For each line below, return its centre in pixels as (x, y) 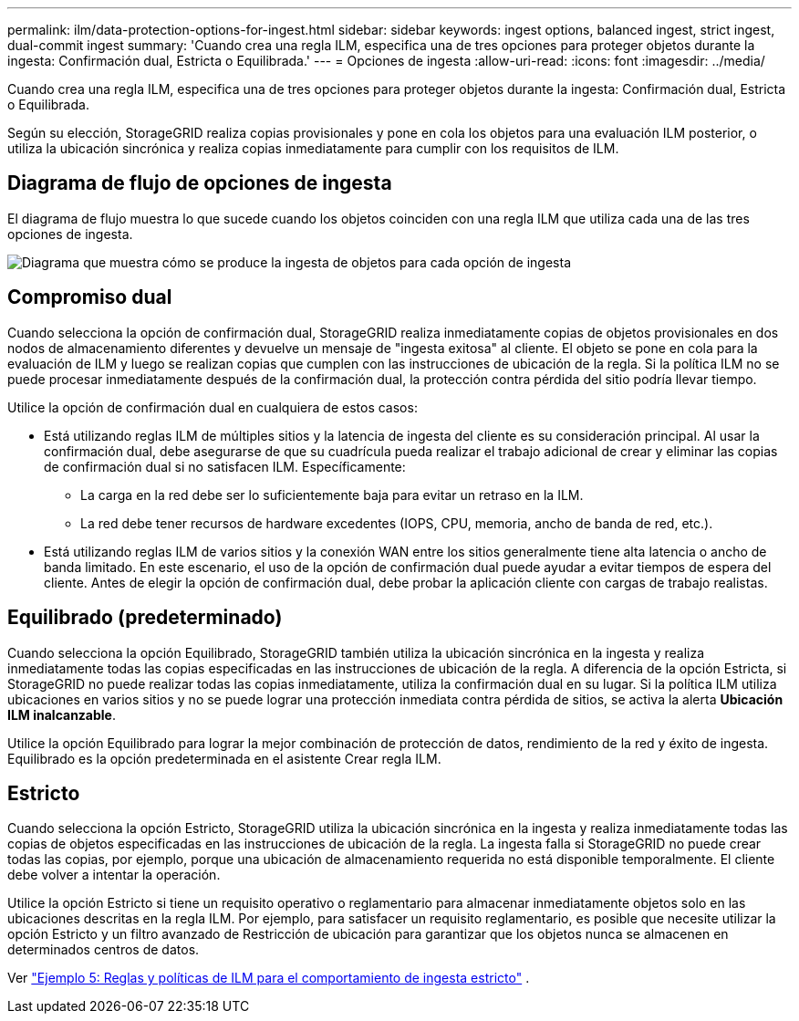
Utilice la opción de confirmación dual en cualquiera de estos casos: (213, 407)
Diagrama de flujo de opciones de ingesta (200, 183)
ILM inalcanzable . (62, 714)
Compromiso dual (90, 297)
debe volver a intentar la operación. (114, 875)
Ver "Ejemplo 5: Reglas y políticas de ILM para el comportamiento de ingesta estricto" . (269, 978)
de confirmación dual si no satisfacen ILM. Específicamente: (225, 466)
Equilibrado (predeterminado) (145, 618)
